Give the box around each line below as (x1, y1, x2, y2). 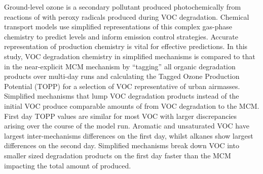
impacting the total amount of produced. (4, 160, 131, 170)
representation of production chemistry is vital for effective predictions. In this (4, 41, 248, 52)
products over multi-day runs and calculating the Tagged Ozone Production (4, 71, 240, 81)
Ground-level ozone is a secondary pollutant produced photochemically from (4, 2, 241, 12)
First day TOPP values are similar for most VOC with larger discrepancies (4, 110, 237, 121)
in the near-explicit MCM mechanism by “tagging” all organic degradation (4, 61, 236, 71)
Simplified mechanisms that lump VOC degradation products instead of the (4, 91, 239, 101)
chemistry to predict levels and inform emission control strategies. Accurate (4, 31, 238, 41)
